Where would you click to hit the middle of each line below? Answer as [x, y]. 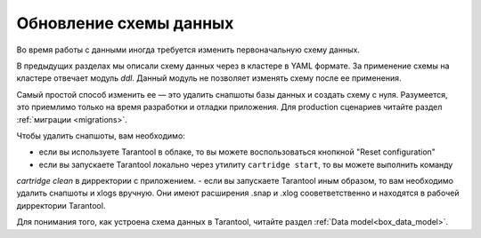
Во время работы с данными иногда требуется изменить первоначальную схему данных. [188, 50]
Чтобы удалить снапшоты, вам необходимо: [101, 135]
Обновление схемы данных [125, 23]
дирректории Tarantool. [61, 205]
